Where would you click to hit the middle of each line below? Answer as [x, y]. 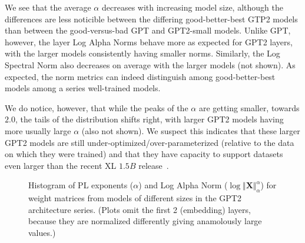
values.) [42, 232]
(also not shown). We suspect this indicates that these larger [191, 130]
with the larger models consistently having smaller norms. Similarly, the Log [142, 53]
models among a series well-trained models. [83, 88]
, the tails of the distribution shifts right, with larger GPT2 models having [149, 119]
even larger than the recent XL [61, 165]
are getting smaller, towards [249, 107]
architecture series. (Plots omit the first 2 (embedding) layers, [140, 209]
